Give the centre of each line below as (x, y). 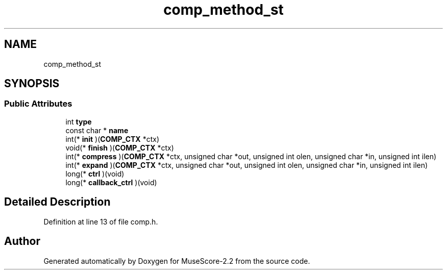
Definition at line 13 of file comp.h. (101, 221)
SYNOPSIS (32, 84)
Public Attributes (38, 104)
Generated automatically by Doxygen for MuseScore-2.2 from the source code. (177, 261)
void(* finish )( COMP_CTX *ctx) (120, 147)
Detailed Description (57, 202)
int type (79, 121)
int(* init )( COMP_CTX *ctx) (112, 139)
